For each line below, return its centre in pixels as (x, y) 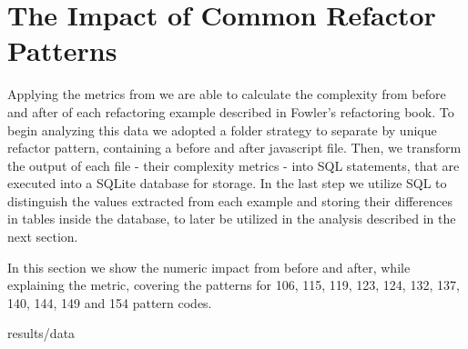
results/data (41, 333)
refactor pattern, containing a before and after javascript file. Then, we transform (234, 148)
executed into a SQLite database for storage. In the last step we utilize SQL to (227, 183)
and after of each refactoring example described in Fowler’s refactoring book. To (231, 111)
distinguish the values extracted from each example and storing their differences (230, 200)
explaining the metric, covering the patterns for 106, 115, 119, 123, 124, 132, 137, (234, 285)
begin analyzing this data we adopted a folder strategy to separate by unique (222, 130)
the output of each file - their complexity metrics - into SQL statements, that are (234, 165)
